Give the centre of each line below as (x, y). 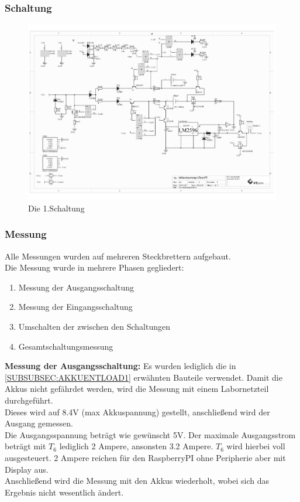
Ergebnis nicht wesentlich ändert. (64, 492)
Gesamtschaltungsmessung (66, 346)
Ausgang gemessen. (39, 423)
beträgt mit (25, 446)
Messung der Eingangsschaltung (75, 307)
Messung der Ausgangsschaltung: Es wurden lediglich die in (120, 366)
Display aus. (27, 469)
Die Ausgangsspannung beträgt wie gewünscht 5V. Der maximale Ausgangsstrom (150, 434)
